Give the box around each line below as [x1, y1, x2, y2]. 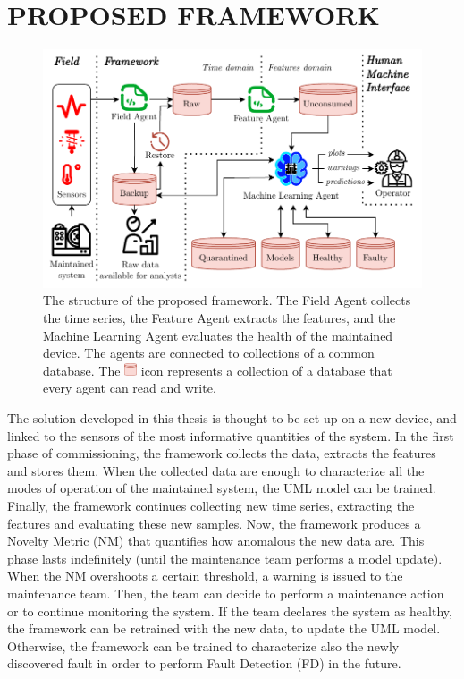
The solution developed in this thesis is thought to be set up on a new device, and [7, 409, 457, 428]
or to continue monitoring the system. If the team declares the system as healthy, [7, 601, 452, 620]
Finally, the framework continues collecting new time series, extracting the [7, 497, 415, 515]
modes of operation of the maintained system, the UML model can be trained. [7, 479, 436, 497]
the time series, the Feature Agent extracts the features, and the [43, 309, 396, 327]
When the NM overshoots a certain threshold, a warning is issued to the [7, 566, 403, 585]
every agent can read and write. [43, 378, 216, 397]
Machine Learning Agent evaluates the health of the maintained [43, 326, 393, 344]
